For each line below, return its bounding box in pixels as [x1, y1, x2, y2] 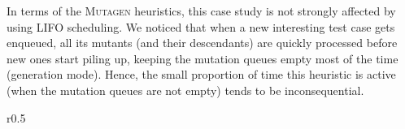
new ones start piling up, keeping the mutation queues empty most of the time [7, 49, 398, 67]
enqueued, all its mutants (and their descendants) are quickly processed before [7, 34, 398, 51]
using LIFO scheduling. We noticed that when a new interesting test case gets [7, 18, 395, 35]
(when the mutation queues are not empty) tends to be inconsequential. [7, 81, 364, 98]
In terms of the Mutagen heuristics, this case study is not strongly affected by [7, 2, 396, 19]
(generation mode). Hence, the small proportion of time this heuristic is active [7, 66, 396, 83]
